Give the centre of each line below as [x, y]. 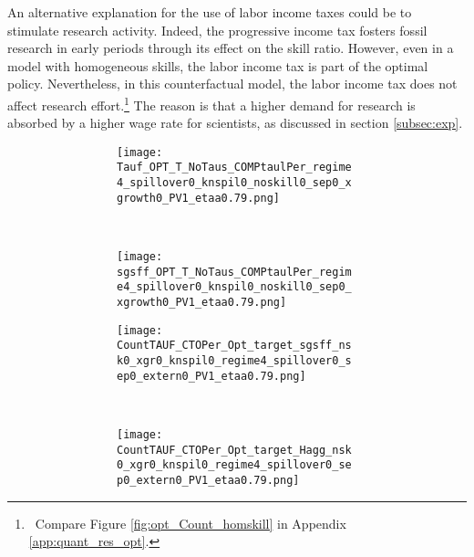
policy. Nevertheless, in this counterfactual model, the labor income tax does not [232, 84]
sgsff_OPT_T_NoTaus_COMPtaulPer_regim [234, 272]
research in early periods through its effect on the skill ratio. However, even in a [231, 48]
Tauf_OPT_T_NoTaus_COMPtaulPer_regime [234, 168]
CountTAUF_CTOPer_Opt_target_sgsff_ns [234, 346]
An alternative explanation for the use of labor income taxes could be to [210, 12]
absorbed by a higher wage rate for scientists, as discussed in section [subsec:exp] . [235, 123]
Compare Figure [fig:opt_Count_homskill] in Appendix [191, 523]
